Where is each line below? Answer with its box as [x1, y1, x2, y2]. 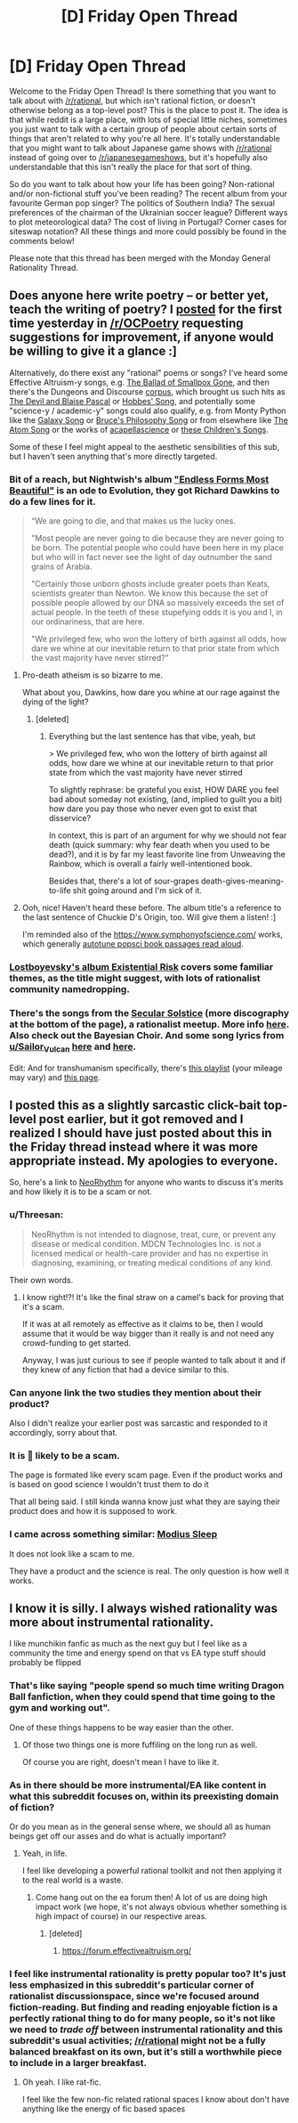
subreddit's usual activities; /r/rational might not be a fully [9, 2034, 267, 2046]
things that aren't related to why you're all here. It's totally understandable [9, 133, 280, 143]
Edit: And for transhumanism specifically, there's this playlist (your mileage [9, 1062, 283, 1073]
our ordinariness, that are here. [30, 616, 145, 627]
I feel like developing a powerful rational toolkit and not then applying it [21, 1865, 282, 1875]
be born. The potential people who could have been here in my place [30, 542, 285, 553]
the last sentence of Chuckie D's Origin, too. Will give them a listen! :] [21, 912, 277, 923]
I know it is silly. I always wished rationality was [9, 1600, 278, 1615]
